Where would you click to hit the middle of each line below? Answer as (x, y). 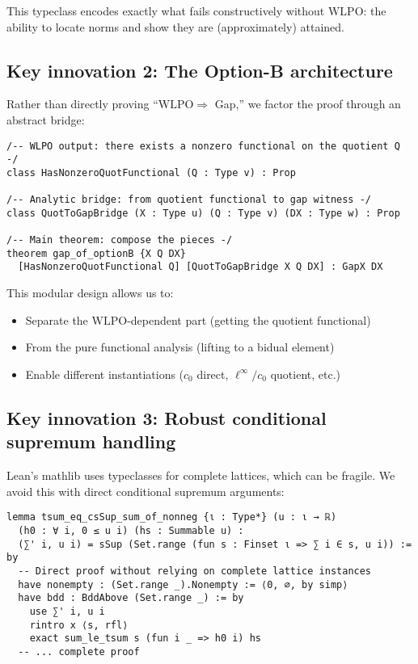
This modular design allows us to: (90, 293)
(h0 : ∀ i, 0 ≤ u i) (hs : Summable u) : (131, 530)
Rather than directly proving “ (82, 104)
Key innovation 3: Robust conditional (167, 417)
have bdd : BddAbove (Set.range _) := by (131, 598)
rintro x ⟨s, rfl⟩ (79, 625)
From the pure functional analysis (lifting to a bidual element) (180, 347)
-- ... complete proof (79, 651)
